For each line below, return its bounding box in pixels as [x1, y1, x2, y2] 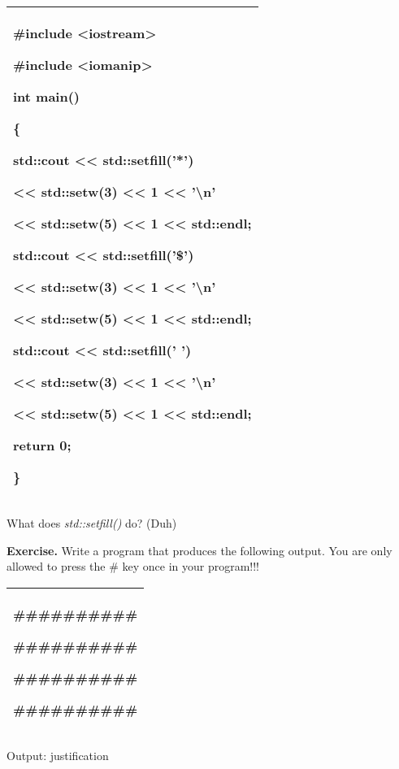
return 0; [13, 436, 72, 454]
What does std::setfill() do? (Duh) [7, 515, 177, 531]
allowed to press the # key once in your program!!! [7, 558, 260, 575]
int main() [13, 87, 80, 106]
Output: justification [7, 746, 109, 763]
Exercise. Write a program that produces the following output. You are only [7, 541, 392, 558]
